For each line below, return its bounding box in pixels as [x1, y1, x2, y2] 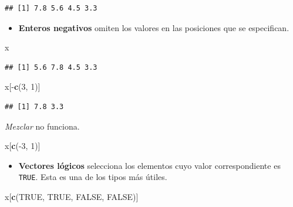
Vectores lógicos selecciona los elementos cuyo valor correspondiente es [18, 159, 281, 171]
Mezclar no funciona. [5, 120, 80, 132]
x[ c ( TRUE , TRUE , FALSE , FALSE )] [5, 191, 139, 202]
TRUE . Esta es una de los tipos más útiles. [18, 171, 167, 183]
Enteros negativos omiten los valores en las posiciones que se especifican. [18, 21, 289, 33]
